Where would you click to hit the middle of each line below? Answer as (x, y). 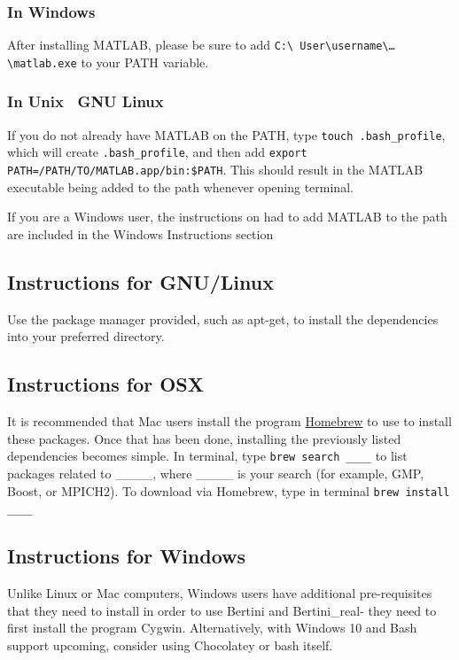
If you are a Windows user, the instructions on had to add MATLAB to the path (227, 217)
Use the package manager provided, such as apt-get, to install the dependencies (223, 318)
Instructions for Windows (127, 556)
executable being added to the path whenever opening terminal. (180, 186)
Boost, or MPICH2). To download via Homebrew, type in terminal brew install (229, 490)
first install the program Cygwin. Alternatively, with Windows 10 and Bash (212, 628)
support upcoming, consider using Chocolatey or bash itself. (170, 644)
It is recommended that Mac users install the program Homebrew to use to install (229, 421)
